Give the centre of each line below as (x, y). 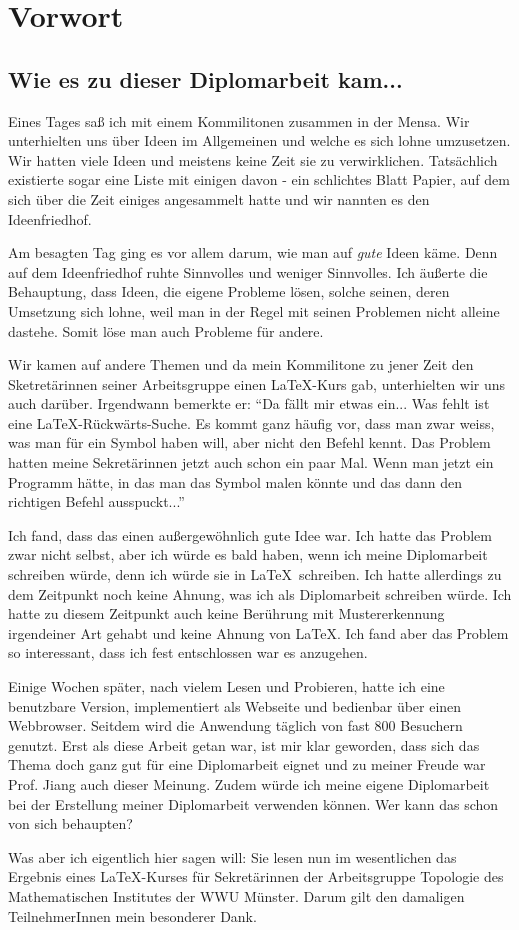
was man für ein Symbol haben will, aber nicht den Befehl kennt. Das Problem (249, 442)
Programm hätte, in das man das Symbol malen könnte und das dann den (235, 481)
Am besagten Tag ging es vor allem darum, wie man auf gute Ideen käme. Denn (253, 252)
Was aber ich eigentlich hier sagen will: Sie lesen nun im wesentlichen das (232, 856)
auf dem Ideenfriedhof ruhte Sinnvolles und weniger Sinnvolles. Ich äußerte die (248, 271)
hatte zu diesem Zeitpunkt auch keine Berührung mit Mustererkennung (226, 613)
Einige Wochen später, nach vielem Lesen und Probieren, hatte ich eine (226, 686)
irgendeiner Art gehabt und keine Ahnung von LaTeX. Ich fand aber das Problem (258, 632)
